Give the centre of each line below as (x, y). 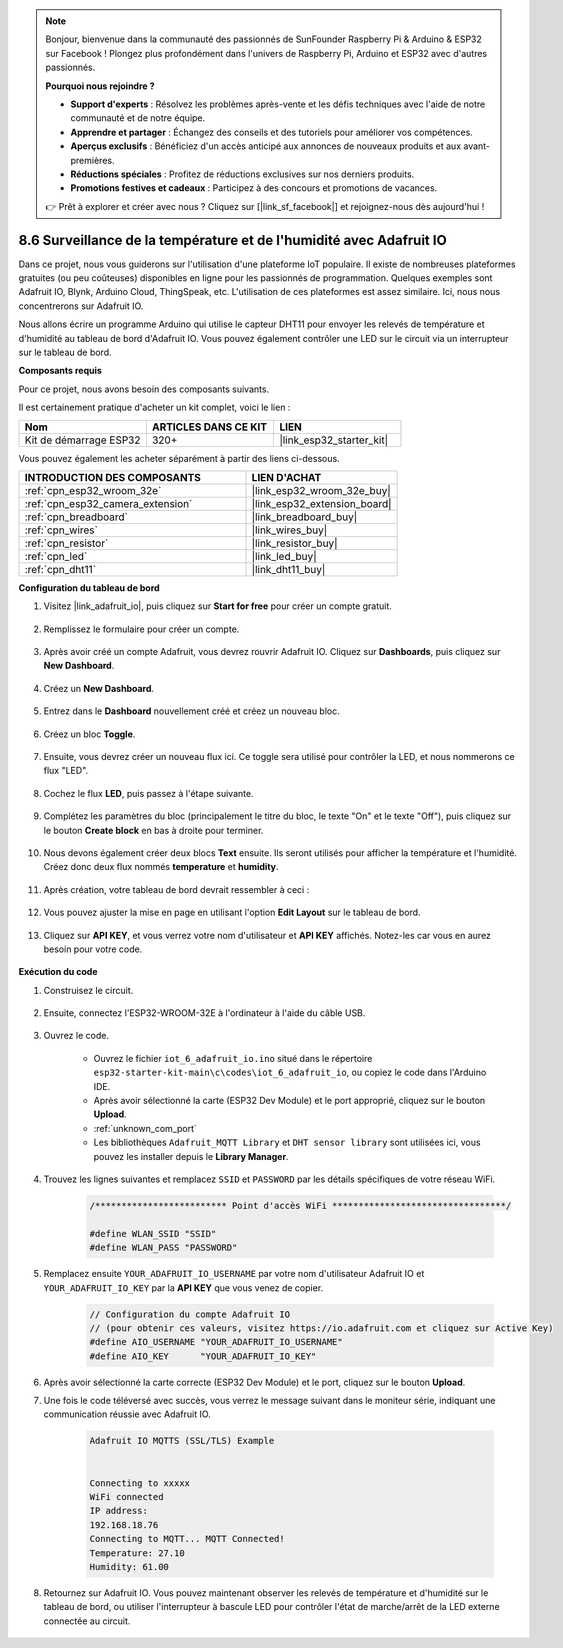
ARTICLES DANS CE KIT (209, 427)
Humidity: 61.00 (129, 1566)
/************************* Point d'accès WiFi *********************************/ (300, 1205)
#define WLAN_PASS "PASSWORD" (163, 1248)
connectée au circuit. (87, 1621)
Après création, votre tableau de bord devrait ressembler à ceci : (176, 889)
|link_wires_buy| (289, 530)
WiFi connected (126, 1496)
